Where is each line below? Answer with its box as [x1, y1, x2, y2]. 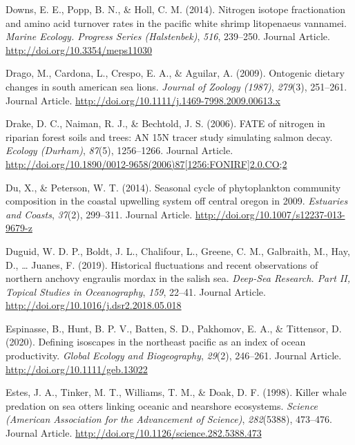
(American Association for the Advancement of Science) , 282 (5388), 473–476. [6, 412, 332, 426]
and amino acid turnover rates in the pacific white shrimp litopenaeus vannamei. [6, 15, 347, 30]
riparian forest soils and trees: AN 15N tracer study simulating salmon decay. [6, 129, 333, 144]
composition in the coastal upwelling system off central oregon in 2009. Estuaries [6, 193, 348, 208]
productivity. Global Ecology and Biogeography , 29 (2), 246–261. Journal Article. [6, 348, 342, 363]
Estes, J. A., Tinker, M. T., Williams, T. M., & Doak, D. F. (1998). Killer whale [6, 385, 347, 399]
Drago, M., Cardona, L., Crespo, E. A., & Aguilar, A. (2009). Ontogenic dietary [6, 66, 345, 80]
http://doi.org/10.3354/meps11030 [6, 42, 153, 57]
